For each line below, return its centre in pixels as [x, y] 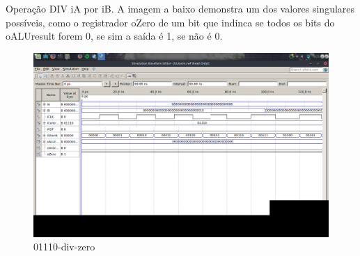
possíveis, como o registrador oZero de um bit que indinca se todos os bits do [170, 22]
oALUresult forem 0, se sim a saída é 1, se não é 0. [114, 36]
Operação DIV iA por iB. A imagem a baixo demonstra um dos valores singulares [180, 8]
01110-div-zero [64, 247]
